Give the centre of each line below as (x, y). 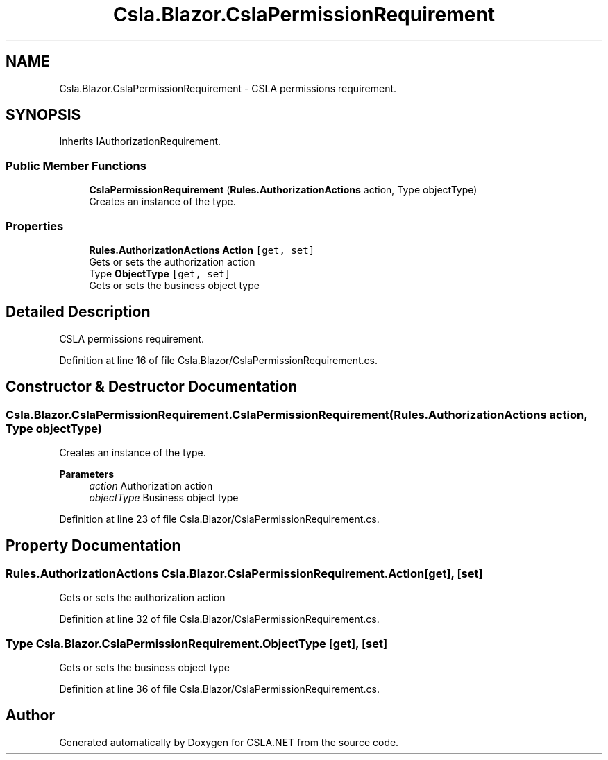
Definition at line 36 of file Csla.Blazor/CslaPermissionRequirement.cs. (219, 689)
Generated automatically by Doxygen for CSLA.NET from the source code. (229, 742)
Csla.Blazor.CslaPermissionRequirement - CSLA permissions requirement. (228, 88)
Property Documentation (93, 546)
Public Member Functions (76, 165)
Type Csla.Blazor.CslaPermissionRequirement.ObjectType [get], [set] (197, 643)
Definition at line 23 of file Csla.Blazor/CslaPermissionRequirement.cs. (219, 519)
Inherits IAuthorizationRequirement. (140, 141)
